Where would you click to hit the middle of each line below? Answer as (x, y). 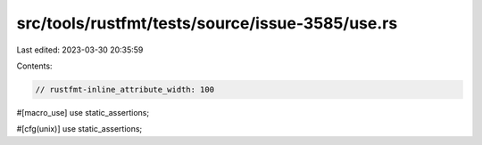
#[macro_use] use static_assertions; (83, 112)
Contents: (34, 66)
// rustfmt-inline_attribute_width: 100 (125, 89)
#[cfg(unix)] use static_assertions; (79, 129)
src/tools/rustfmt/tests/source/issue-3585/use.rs (207, 23)
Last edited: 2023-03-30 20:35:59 (80, 50)
